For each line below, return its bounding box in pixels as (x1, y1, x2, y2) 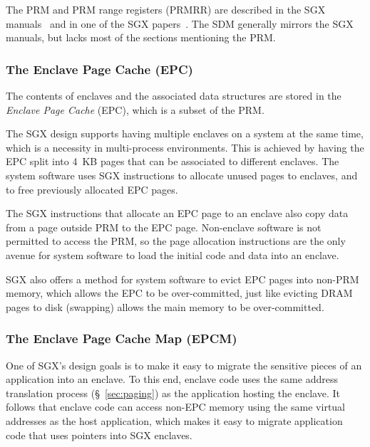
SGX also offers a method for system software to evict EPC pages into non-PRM (6, 271, 359, 286)
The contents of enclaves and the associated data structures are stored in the (6, 88, 341, 102)
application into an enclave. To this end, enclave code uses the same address (6, 372, 338, 386)
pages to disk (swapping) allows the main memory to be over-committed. (6, 299, 324, 314)
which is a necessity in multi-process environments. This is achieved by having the (6, 140, 364, 154)
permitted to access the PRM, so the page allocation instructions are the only (6, 233, 346, 248)
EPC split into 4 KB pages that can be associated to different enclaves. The (6, 154, 339, 169)
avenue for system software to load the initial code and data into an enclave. (6, 247, 339, 262)
